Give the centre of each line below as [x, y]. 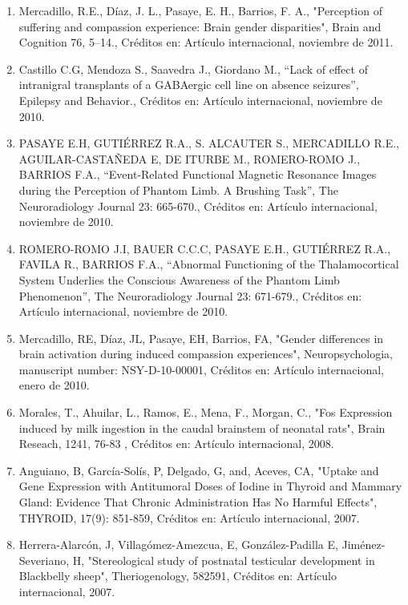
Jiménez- [364, 544]
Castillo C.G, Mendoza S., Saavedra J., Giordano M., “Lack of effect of [193, 69]
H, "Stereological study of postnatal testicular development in [224, 560]
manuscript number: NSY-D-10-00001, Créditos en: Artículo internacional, [201, 369]
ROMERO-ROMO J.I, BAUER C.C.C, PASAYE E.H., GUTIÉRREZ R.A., [205, 248]
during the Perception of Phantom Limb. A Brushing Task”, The [178, 190]
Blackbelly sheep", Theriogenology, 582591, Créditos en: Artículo [178, 576]
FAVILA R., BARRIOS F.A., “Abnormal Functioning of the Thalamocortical [209, 264]
